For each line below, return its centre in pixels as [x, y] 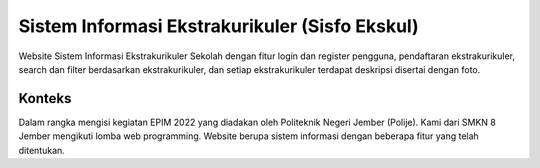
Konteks [45, 98]
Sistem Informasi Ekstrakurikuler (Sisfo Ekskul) [218, 26]
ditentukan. [41, 150]
